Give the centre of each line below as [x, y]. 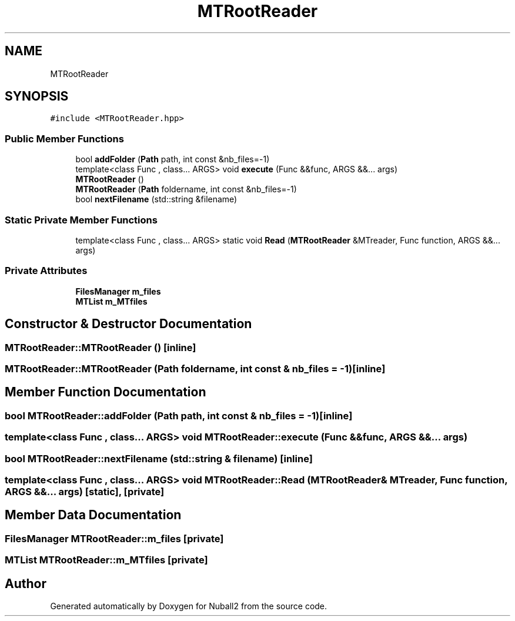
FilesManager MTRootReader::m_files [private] [114, 538]
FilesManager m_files [118, 291]
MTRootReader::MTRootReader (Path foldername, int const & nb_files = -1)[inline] [195, 368]
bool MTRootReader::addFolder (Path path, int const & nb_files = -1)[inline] [179, 415]
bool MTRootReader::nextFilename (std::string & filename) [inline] [159, 458]
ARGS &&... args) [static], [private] [85, 491]
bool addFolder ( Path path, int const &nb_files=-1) [173, 159]
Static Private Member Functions [81, 220]
